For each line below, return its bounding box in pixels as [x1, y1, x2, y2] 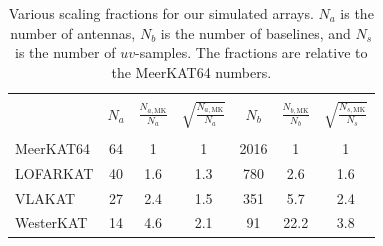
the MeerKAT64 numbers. [111, 61, 272, 82]
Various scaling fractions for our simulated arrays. [8, 3, 314, 23]
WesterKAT [15, 212, 88, 233]
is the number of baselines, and [160, 22, 351, 43]
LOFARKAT [15, 162, 94, 183]
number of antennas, [10, 22, 136, 43]
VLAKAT [15, 187, 76, 208]
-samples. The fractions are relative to [134, 42, 368, 63]
